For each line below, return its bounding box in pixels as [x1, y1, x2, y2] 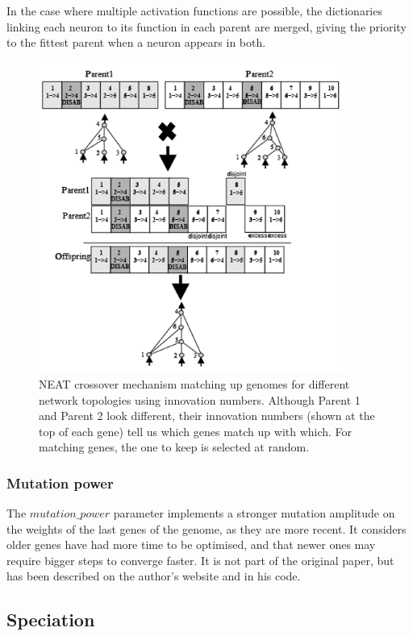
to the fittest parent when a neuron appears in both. [6, 34, 266, 51]
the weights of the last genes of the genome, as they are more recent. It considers [6, 520, 407, 537]
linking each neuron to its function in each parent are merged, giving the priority [6, 18, 407, 35]
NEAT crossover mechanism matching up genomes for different [39, 375, 350, 392]
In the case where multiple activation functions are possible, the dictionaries [6, 2, 382, 19]
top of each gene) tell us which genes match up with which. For [39, 422, 353, 439]
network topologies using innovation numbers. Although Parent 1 [39, 391, 361, 408]
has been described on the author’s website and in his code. [6, 567, 301, 584]
